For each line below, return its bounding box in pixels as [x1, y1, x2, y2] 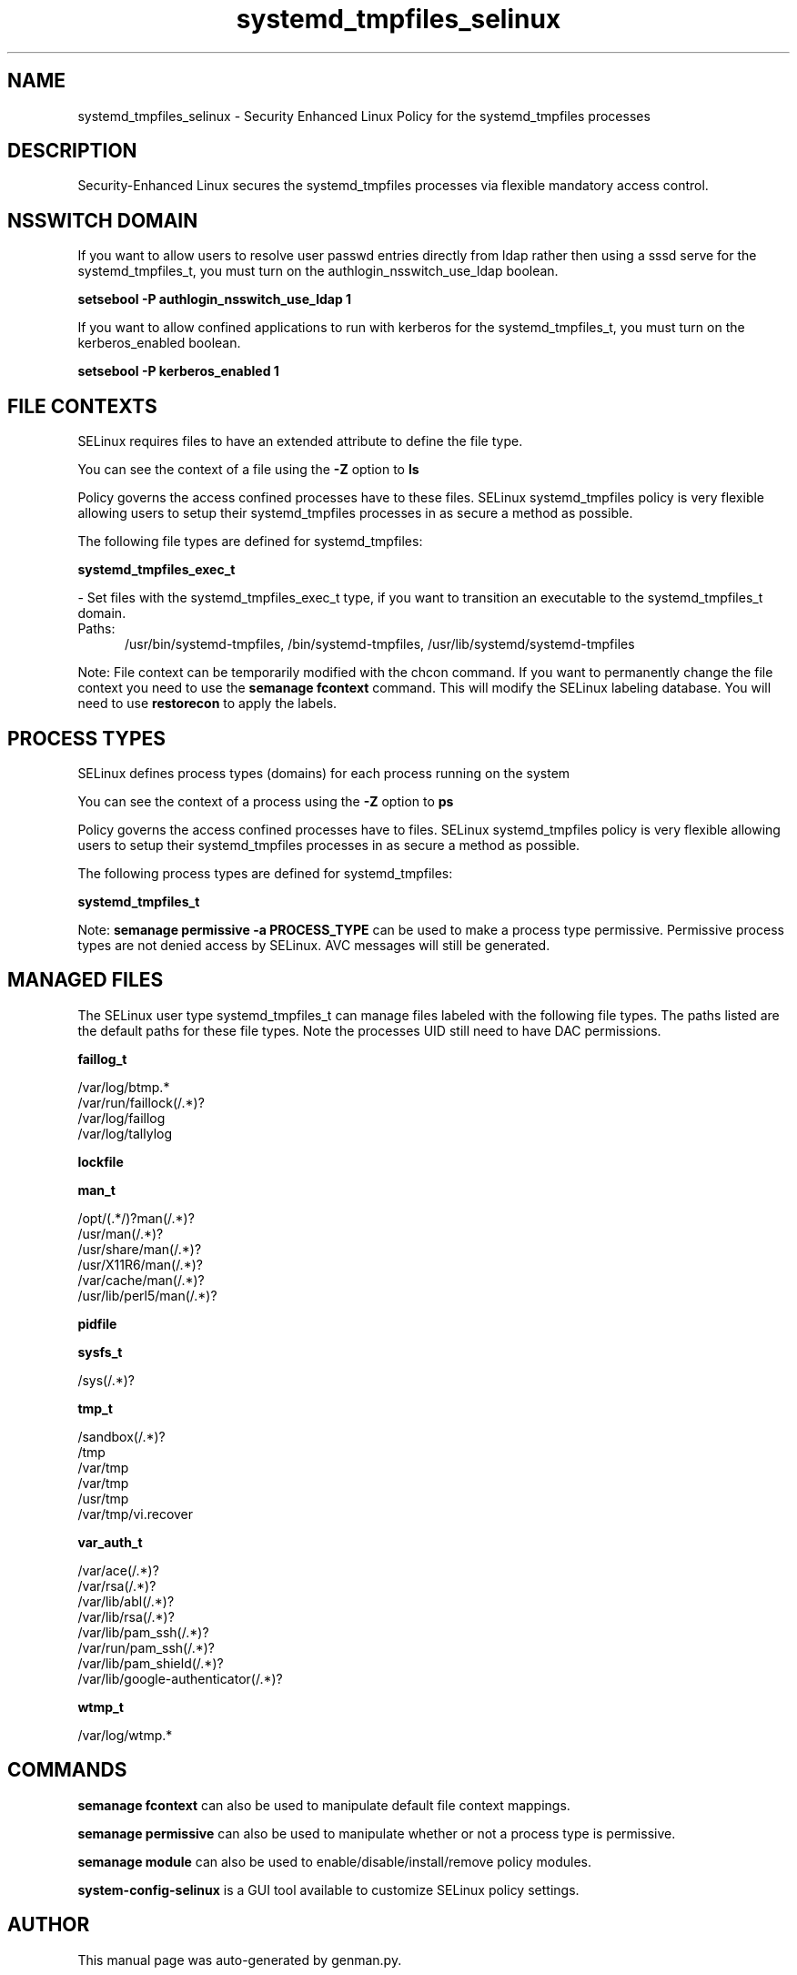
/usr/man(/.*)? [77, 1225, 164, 1241]
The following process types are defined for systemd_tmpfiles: [77, 865, 453, 881]
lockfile [77, 1153, 124, 1170]
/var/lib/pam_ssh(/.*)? [77, 1624, 209, 1640]
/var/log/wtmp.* [77, 1727, 173, 1743]
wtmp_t [77, 1698, 124, 1715]
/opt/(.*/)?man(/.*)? [77, 1210, 195, 1226]
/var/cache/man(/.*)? [77, 1271, 205, 1288]
